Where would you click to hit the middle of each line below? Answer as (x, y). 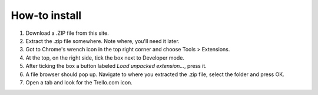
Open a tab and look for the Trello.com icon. (79, 82)
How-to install (46, 15)
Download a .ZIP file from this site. (67, 33)
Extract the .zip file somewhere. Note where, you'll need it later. (102, 41)
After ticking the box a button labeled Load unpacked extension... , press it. (116, 66)
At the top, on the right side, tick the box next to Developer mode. (105, 58)
